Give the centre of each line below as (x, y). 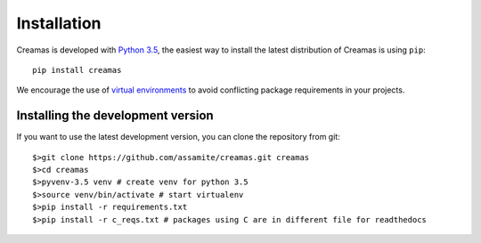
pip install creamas (77, 70)
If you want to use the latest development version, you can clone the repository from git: (178, 137)
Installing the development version (115, 116)
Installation (59, 23)
